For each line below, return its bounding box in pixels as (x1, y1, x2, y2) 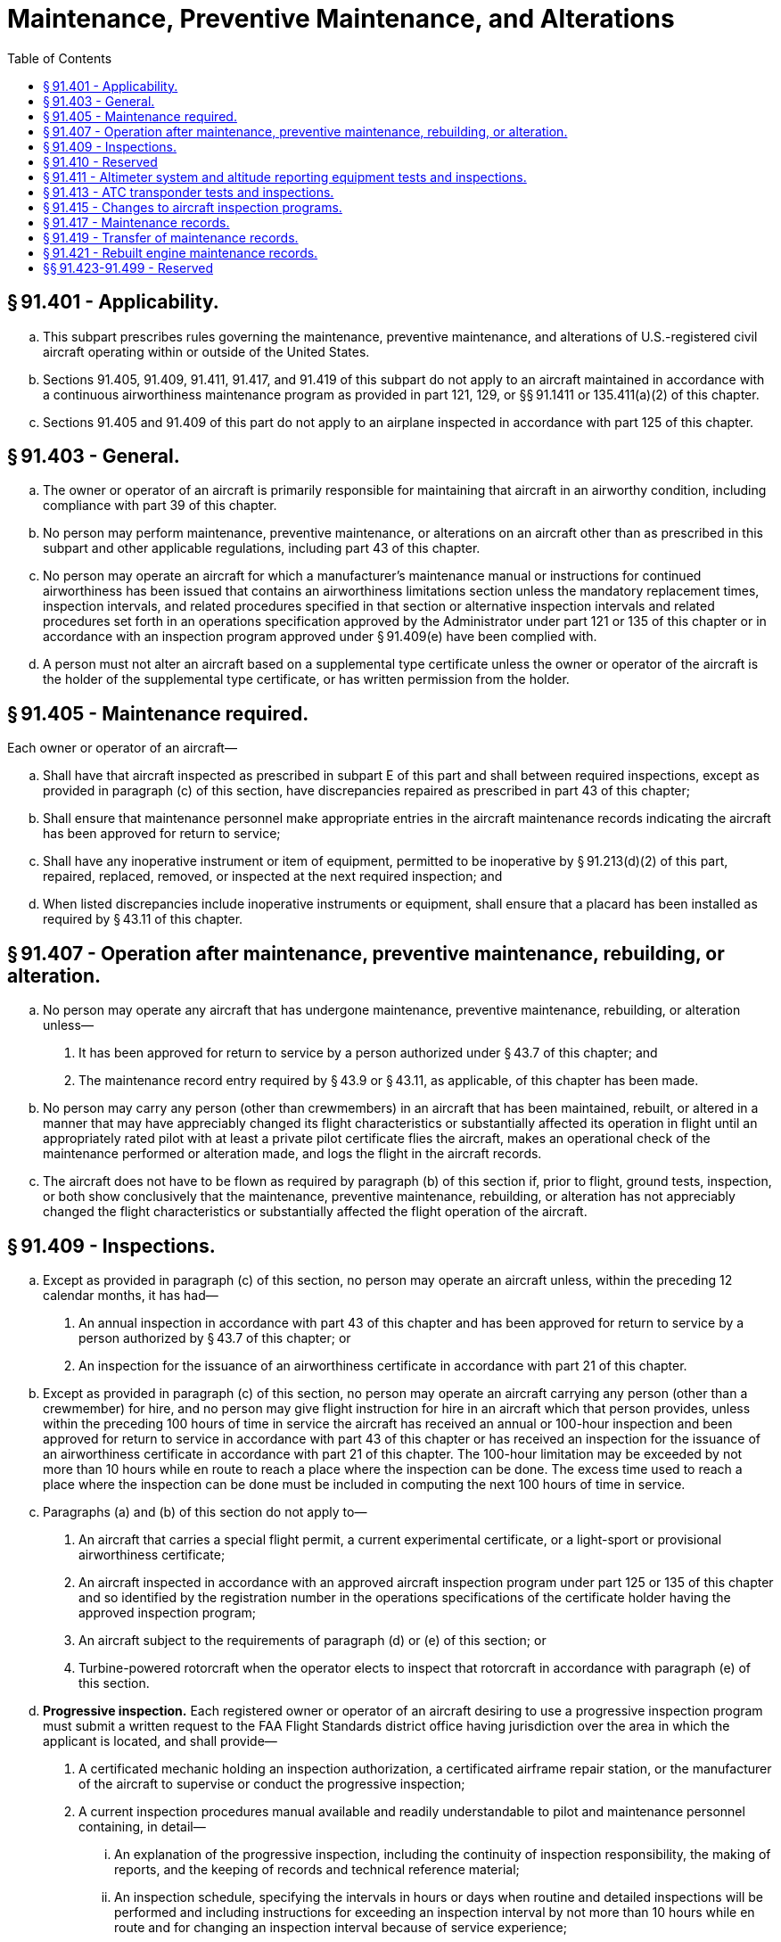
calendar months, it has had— (43, 1287, 218, 1303)
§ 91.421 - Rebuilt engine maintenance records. (43, 244, 318, 260)
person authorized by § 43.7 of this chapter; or (78, 1329, 351, 1345)
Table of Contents (7, 50, 112, 66)
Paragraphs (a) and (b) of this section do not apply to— (43, 1503, 367, 1519)
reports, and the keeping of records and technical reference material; (114, 1861, 520, 1877)
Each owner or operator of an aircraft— (7, 740, 237, 756)
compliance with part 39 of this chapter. (43, 498, 277, 514)
